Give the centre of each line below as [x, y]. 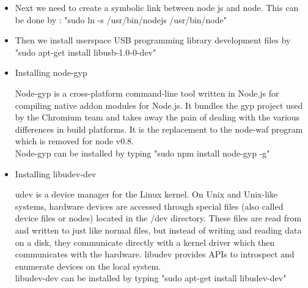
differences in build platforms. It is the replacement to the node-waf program [159, 129]
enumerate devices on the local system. [88, 266]
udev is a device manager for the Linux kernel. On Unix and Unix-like [146, 194]
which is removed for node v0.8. [75, 141]
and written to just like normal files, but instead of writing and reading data [158, 230]
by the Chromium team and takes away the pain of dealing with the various [157, 117]
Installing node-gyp [51, 72]
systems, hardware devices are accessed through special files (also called [149, 206]
